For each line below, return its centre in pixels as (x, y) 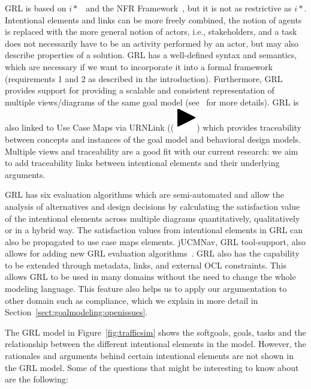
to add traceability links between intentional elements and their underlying (142, 163)
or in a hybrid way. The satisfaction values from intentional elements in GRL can (154, 230)
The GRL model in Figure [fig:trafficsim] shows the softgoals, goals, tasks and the (155, 332)
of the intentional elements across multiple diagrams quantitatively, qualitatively (153, 218)
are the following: (37, 379)
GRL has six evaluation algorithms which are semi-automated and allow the (144, 194)
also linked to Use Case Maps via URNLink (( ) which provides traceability (153, 127)
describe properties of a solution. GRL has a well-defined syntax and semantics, (151, 55)
